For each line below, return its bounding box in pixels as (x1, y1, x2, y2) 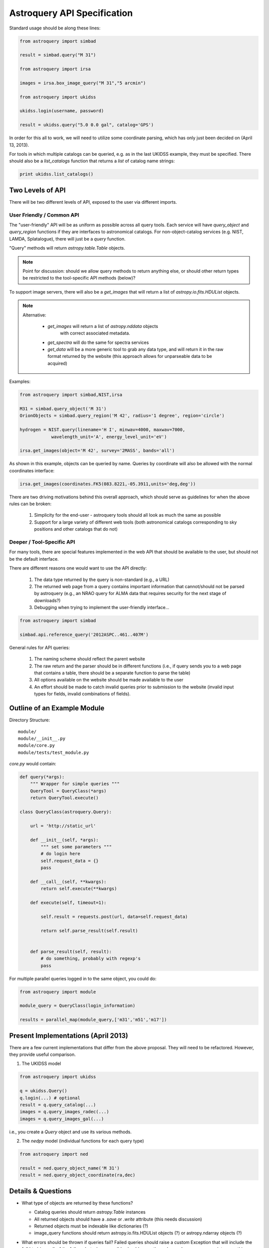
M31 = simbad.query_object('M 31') (19, 406, 107, 412)
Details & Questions (9, 1187, 72, 1195)
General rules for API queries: (9, 644, 70, 650)
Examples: (9, 378, 31, 384)
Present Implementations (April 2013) (9, 1031, 129, 1040)
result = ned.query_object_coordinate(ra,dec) (19, 1172, 135, 1178)
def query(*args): (19, 774, 65, 780)
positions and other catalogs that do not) (34, 526, 118, 532)
